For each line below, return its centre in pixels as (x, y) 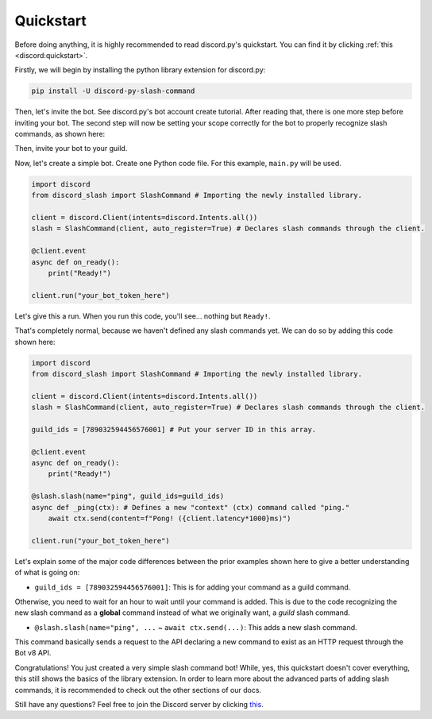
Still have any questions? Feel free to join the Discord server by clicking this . (139, 705)
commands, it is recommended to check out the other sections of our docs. (138, 690)
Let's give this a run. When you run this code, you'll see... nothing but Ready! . (143, 316)
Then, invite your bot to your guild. (71, 149)
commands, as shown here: (60, 134)
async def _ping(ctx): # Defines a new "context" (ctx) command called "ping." (191, 507)
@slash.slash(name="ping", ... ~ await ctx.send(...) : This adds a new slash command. (196, 627)
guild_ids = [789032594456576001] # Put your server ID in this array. (174, 429)
